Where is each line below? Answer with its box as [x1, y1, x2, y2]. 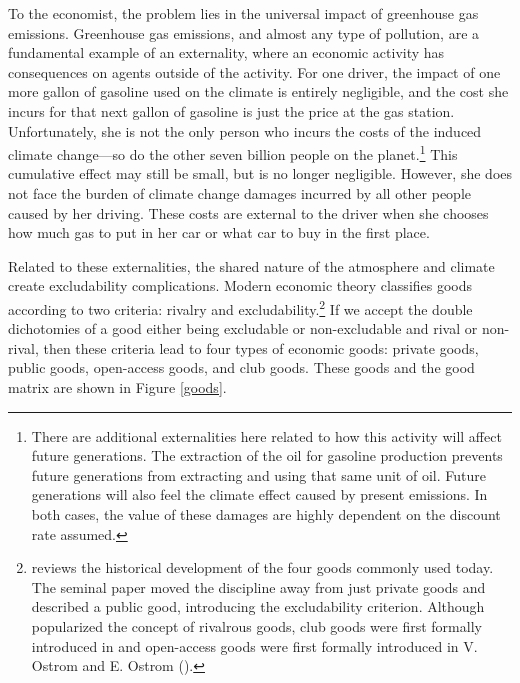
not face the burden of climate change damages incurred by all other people [8, 183, 472, 203]
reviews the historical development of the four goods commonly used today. [31, 557, 494, 578]
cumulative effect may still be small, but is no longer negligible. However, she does [8, 163, 513, 184]
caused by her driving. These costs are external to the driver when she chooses [8, 202, 489, 223]
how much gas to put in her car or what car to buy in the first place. [8, 222, 430, 243]
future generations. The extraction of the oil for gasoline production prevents [31, 445, 503, 466]
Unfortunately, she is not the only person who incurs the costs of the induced [8, 120, 482, 141]
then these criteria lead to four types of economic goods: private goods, [43, 337, 479, 358]
